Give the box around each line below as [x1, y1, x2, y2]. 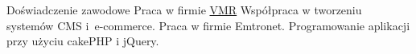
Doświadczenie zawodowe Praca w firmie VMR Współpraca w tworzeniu [6, 2, 362, 17]
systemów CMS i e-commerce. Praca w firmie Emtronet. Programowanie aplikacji [6, 17, 410, 33]
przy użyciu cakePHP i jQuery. [6, 33, 159, 49]
